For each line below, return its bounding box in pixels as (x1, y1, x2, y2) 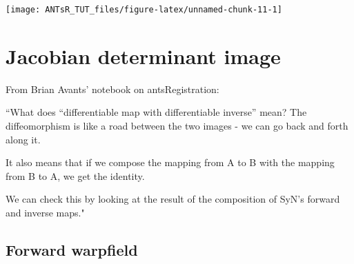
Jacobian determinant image (6, 41, 281, 70)
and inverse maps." (6, 205, 85, 219)
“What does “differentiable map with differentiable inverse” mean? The (6, 105, 307, 119)
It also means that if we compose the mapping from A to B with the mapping (6, 155, 335, 170)
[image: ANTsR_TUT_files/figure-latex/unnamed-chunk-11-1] (6, 5, 282, 14)
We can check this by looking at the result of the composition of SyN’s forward (6, 192, 340, 206)
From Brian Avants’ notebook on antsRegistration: (6, 81, 219, 96)
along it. (6, 132, 41, 146)
